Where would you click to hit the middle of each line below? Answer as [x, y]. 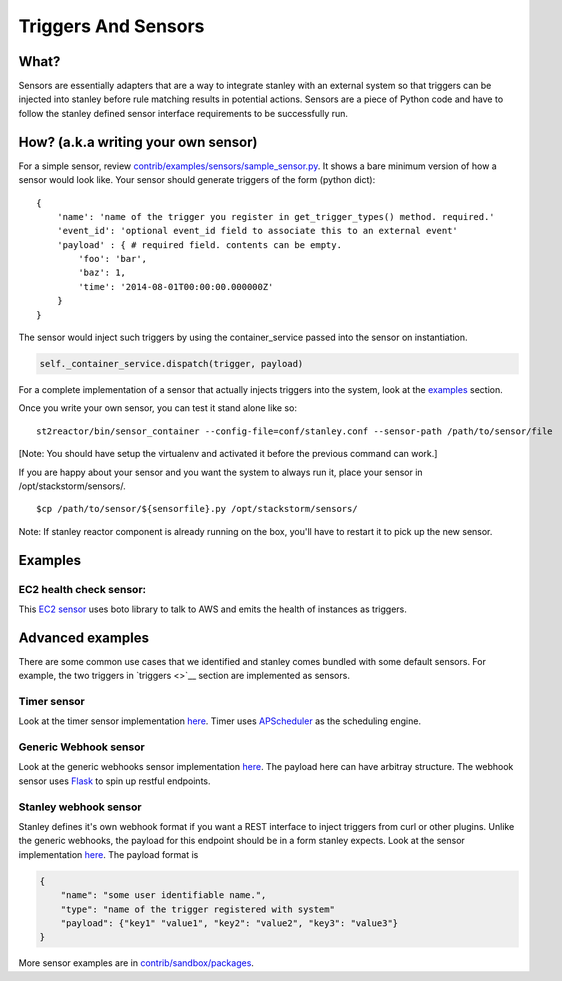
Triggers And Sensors [111, 26]
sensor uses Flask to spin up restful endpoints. [114, 781]
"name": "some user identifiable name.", [163, 895]
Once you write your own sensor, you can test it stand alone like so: [157, 408]
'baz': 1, [102, 273]
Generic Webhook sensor [81, 747]
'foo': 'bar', [113, 259]
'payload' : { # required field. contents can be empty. [199, 244]
